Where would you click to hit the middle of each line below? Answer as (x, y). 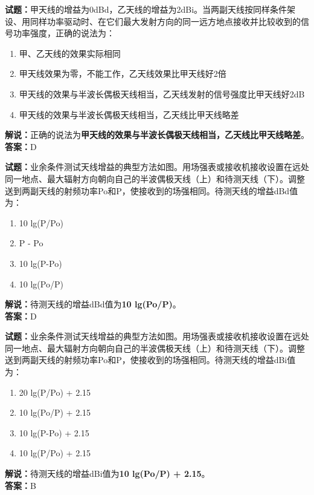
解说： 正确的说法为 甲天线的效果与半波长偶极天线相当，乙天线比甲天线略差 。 (157, 135)
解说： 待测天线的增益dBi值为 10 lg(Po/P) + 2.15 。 (107, 474)
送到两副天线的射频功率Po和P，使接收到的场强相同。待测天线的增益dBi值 (150, 360)
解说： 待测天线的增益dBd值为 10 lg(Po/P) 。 (93, 304)
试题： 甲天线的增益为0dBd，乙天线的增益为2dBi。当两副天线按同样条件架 (150, 9)
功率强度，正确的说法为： (64, 33)
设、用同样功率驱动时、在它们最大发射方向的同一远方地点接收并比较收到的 (153, 21)
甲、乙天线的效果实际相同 (70, 53)
